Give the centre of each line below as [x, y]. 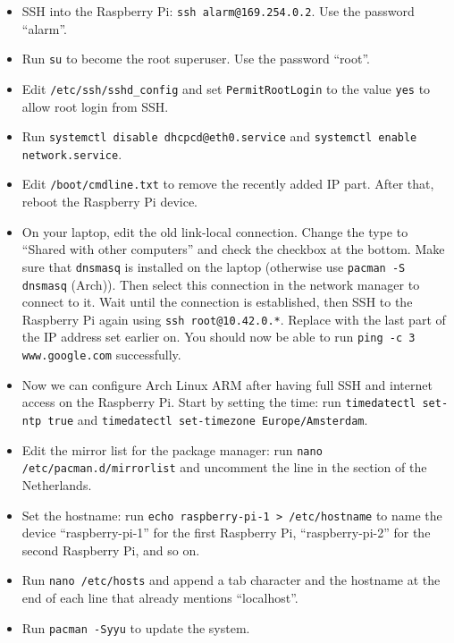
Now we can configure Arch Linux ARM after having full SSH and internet [227, 384]
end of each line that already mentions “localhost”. [160, 598]
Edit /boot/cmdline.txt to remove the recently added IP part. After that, [228, 184]
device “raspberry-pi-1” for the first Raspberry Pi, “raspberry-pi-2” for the [226, 533]
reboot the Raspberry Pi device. [110, 202]
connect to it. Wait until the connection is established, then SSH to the [217, 302]
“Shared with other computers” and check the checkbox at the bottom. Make [233, 249]
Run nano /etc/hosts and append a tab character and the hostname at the [231, 580]
